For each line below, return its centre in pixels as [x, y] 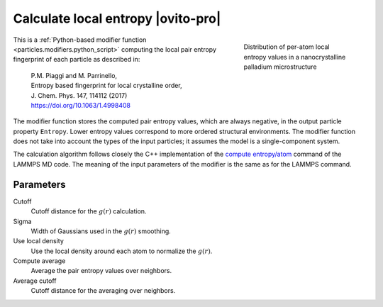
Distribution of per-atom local [287, 47]
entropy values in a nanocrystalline [295, 57]
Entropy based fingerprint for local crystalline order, [106, 86]
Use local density [38, 241]
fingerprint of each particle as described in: [77, 60]
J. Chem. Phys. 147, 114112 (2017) [79, 95]
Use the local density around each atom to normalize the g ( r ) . [122, 251]
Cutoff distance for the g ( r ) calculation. [89, 211]
